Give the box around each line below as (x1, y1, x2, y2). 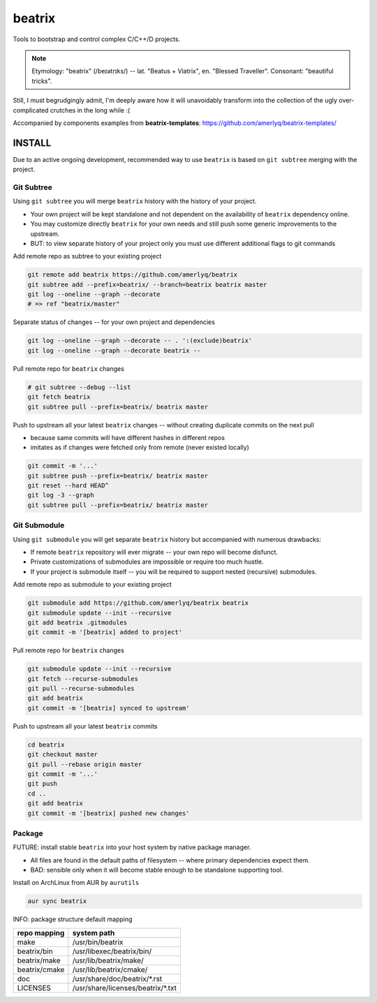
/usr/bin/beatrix (72, 937, 124, 946)
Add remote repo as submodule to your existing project (13, 580, 172, 589)
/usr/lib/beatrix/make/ (72, 956, 144, 965)
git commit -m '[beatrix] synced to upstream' (27, 704, 190, 712)
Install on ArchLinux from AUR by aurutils (13, 879, 140, 887)
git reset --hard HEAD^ (27, 482, 110, 490)
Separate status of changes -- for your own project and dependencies (13, 318, 216, 326)
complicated (13, 105, 49, 115)
